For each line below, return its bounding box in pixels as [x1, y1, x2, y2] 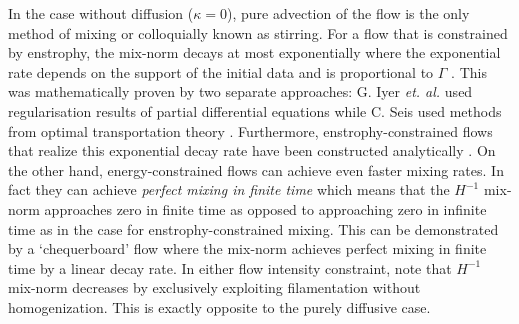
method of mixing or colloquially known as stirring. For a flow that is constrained [8, 22, 508, 43]
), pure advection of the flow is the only [227, 3, 470, 23]
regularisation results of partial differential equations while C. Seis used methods [8, 100, 502, 121]
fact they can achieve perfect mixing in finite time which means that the [8, 179, 450, 200]
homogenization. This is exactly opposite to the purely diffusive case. [8, 296, 431, 317]
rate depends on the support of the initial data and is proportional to [8, 61, 434, 82]
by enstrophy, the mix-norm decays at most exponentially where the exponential [8, 42, 501, 63]
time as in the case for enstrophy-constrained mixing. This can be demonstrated [8, 218, 499, 239]
